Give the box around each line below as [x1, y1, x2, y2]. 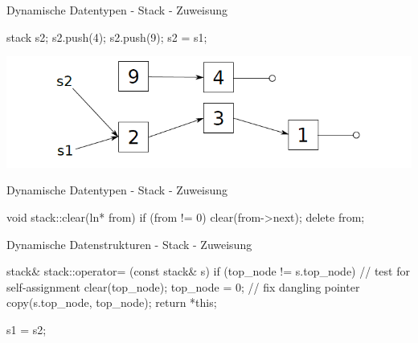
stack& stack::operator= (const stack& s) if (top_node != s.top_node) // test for [6, 263, 410, 280]
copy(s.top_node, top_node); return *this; [6, 294, 217, 311]
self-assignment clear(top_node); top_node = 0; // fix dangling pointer [6, 278, 360, 295]
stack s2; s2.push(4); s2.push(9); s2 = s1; [6, 28, 207, 45]
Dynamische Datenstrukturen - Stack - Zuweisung [6, 235, 252, 252]
